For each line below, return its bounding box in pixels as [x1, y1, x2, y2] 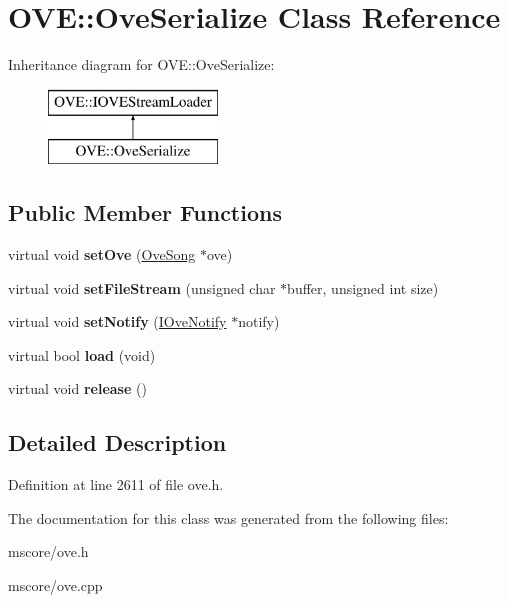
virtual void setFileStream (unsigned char [8, 277, 276, 298]
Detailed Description [8, 427, 227, 458]
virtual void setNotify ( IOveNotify [8, 311, 227, 332]
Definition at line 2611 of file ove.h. [8, 474, 224, 495]
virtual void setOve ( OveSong [8, 244, 196, 265]
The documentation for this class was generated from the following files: [8, 507, 449, 528]
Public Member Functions [8, 197, 282, 228]
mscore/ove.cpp [8, 575, 103, 596]
